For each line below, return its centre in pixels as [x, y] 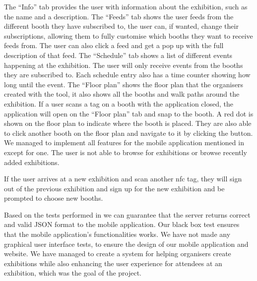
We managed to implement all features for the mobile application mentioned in [124, 142]
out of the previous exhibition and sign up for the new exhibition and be [114, 188]
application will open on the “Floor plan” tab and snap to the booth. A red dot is [129, 113]
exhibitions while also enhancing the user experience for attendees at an [113, 263]
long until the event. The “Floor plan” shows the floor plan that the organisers [124, 84]
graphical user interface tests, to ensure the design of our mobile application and [126, 244]
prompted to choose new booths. [54, 198]
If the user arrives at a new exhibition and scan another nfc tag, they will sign [123, 179]
